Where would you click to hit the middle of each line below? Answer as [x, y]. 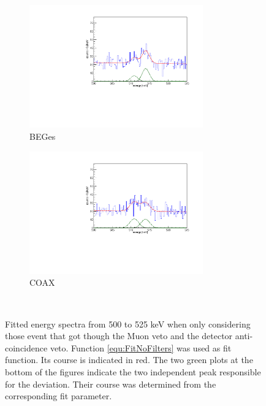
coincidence [26, 347]
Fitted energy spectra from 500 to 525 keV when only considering [128, 324]
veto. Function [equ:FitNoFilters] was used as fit [141, 347]
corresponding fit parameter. [59, 396]
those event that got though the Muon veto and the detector [119, 336]
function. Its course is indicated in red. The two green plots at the [129, 360]
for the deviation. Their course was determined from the [111, 384]
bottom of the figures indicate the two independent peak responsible [133, 372]
